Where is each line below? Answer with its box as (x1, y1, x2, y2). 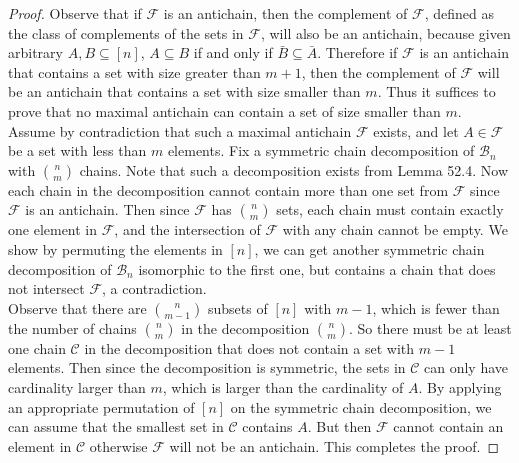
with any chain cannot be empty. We (282, 219, 508, 240)
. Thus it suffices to (377, 81, 496, 102)
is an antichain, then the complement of (163, 3, 408, 23)
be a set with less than (8, 140, 147, 161)
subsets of (208, 297, 268, 318)
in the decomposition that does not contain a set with (84, 337, 415, 358)
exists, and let (373, 120, 459, 141)
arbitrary (8, 42, 63, 63)
